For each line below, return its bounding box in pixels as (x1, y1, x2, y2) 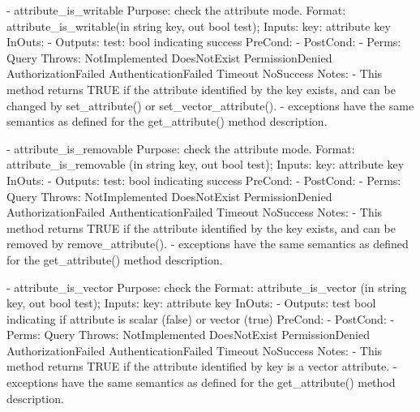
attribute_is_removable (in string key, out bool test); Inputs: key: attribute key (6, 156, 405, 173)
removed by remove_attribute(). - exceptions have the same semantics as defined (6, 235, 409, 252)
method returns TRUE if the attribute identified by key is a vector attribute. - (6, 358, 397, 375)
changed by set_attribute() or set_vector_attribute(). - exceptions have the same (6, 97, 414, 114)
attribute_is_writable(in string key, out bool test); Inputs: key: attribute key (6, 17, 391, 34)
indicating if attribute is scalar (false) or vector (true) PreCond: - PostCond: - (6, 310, 395, 327)
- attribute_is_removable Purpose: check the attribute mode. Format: (6, 139, 355, 157)
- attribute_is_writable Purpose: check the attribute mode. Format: (6, 2, 346, 18)
